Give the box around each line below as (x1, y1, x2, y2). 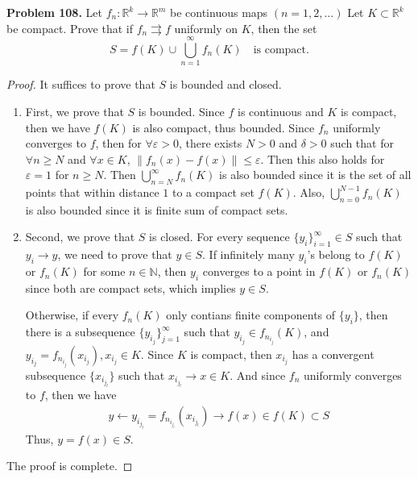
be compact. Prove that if (6, 19, 133, 36)
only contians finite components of (166, 306, 336, 323)
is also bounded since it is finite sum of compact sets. (25, 201, 288, 218)
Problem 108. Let (6, 4, 102, 20)
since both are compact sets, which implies (25, 279, 236, 296)
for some (83, 263, 126, 280)
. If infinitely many (202, 246, 295, 263)
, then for (95, 135, 142, 152)
